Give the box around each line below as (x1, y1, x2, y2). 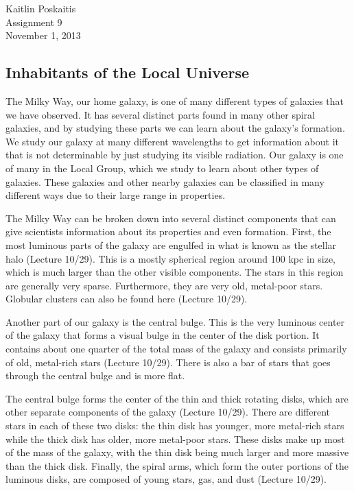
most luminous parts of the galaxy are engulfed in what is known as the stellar (5, 237, 337, 252)
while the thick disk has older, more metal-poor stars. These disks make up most (5, 431, 345, 446)
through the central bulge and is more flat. (5, 368, 185, 383)
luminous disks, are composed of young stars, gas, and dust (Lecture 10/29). (5, 472, 327, 486)
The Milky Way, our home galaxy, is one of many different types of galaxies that (5, 93, 344, 108)
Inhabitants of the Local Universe (5, 62, 249, 83)
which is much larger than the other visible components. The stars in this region (5, 265, 344, 279)
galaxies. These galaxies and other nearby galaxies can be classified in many (5, 174, 324, 189)
